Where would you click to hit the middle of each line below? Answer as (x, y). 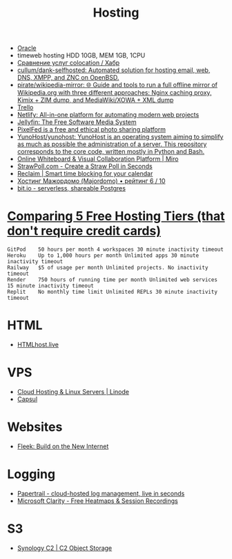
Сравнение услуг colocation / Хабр (68, 63)
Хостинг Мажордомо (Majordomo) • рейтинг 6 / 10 (91, 181)
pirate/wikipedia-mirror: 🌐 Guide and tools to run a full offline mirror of (117, 85)
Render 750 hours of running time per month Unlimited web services (112, 280)
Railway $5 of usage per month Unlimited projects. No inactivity (108, 268)
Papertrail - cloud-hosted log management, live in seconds (101, 493)
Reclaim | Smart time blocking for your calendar (85, 174)
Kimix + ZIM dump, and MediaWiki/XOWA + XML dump (95, 100)
